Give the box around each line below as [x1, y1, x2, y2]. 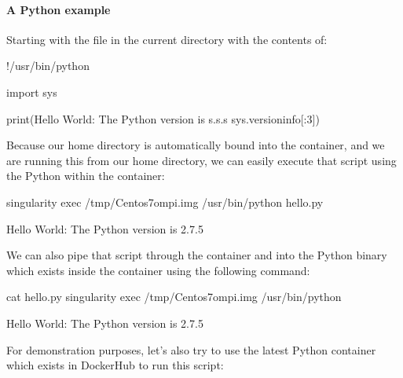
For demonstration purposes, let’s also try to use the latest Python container [6, 341, 376, 358]
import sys [6, 83, 57, 100]
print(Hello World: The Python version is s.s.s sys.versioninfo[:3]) [6, 110, 320, 127]
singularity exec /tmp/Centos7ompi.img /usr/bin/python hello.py [6, 193, 324, 210]
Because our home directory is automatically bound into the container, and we [6, 137, 385, 153]
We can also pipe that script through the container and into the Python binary [6, 247, 387, 263]
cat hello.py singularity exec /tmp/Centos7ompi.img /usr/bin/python [6, 288, 342, 305]
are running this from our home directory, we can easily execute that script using [6, 152, 397, 168]
